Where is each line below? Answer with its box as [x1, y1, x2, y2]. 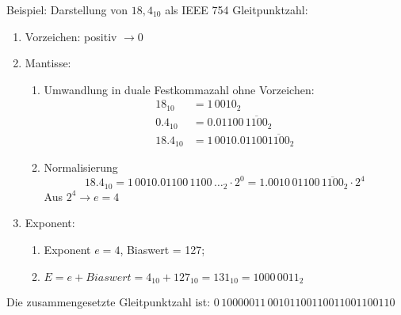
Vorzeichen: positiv [25, 28, 117, 44]
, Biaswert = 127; [120, 241, 205, 257]
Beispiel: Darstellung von [6, 2, 128, 17]
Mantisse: [25, 55, 71, 71]
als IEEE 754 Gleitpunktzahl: [165, 2, 308, 17]
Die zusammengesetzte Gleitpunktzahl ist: [6, 294, 211, 310]
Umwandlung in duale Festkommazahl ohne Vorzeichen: [44, 81, 315, 97]
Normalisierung [44, 159, 118, 176]
